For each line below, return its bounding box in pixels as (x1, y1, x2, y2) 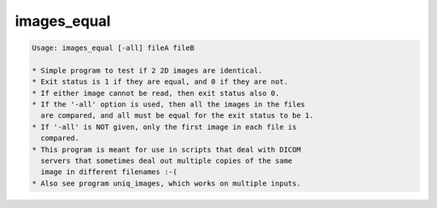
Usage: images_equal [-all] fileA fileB (32, 44, 194, 52)
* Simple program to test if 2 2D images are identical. (32, 65, 263, 75)
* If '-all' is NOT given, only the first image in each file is (32, 122, 297, 131)
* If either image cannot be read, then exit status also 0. (32, 89, 280, 98)
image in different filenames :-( (40, 168, 178, 177)
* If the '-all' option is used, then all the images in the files (32, 100, 306, 109)
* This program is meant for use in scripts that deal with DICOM (32, 145, 301, 154)
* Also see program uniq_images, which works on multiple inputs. (32, 178, 301, 188)
